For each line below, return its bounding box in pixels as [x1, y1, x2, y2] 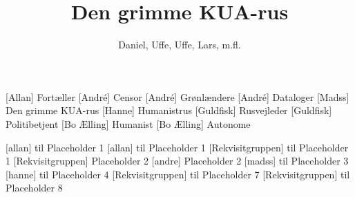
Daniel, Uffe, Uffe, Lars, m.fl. [118, 37, 241, 52]
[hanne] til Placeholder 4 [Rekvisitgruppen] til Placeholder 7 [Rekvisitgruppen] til [6, 167, 350, 181]
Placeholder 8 [6, 180, 63, 195]
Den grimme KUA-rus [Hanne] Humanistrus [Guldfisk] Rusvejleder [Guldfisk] [6, 103, 332, 118]
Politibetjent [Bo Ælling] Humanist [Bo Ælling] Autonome [6, 116, 251, 131]
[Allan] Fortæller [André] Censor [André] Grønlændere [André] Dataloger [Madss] [6, 89, 349, 104]
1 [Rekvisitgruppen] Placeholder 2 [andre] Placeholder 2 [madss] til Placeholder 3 [6, 153, 349, 168]
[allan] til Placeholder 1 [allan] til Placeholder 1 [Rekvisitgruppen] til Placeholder [6, 140, 349, 154]
